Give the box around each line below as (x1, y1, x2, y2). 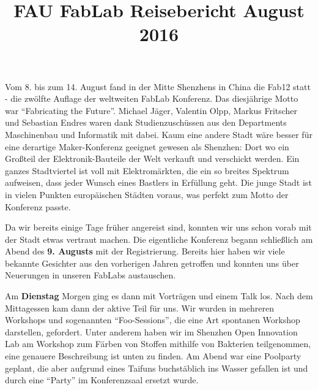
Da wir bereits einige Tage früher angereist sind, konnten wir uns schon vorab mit (5, 221, 312, 234)
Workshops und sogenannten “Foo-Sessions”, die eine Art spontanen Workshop (5, 313, 300, 326)
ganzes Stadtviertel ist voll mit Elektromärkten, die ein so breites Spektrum (5, 164, 289, 177)
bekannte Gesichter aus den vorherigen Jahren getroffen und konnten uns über (5, 256, 299, 269)
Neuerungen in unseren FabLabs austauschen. (5, 269, 176, 281)
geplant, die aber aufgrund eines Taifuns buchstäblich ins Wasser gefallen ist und (5, 361, 308, 374)
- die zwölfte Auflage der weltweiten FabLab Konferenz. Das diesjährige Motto (5, 92, 298, 105)
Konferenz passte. (5, 200, 71, 213)
